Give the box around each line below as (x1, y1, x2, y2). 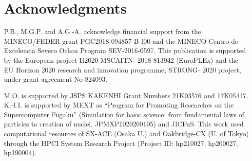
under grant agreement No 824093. (4, 74, 108, 84)
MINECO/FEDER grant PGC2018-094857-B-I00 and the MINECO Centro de (4, 36, 238, 46)
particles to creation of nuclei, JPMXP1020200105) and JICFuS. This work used (4, 119, 244, 129)
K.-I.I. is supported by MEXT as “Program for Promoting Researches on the (4, 100, 234, 110)
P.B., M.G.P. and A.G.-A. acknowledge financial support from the (4, 26, 201, 36)
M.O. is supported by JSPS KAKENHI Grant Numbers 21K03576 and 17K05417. (4, 90, 249, 100)
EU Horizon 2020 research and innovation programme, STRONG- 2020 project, (4, 64, 241, 74)
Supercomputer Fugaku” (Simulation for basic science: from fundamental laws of (4, 109, 244, 119)
